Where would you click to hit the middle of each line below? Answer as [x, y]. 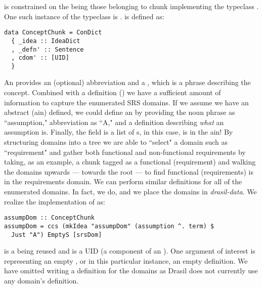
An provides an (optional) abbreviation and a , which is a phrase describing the [127, 82]
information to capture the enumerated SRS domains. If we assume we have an [126, 102]
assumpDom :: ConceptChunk [49, 218]
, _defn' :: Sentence [48, 49]
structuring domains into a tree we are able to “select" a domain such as [116, 142]
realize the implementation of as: [55, 201]
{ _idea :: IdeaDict [46, 41]
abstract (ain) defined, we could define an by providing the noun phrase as [120, 112]
